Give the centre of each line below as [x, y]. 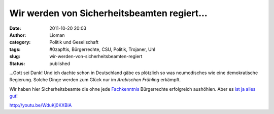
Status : [17, 64]
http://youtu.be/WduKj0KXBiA [41, 105]
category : [20, 42]
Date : [15, 28]
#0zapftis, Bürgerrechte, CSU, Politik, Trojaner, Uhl [102, 49]
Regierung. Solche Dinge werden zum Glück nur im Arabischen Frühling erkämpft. [95, 80]
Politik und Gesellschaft [74, 42]
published [60, 64]
